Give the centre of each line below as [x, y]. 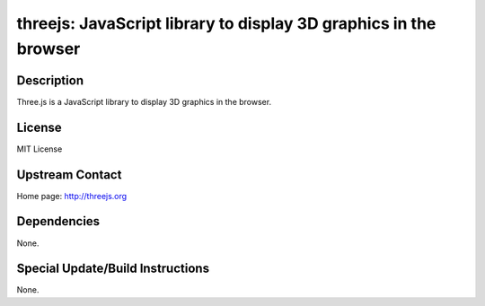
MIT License [40, 149]
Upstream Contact [69, 175]
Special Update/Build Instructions [113, 269]
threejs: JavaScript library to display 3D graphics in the [226, 23]
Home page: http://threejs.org [72, 196]
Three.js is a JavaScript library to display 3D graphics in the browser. [144, 101]
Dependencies [58, 221]
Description [50, 80]
